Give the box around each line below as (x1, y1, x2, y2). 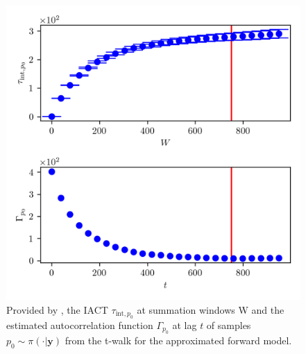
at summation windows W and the (137, 302, 284, 317)
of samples (206, 318, 251, 332)
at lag (172, 318, 197, 332)
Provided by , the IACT (6, 302, 108, 317)
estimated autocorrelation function (6, 318, 153, 332)
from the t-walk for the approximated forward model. (65, 333, 292, 348)
